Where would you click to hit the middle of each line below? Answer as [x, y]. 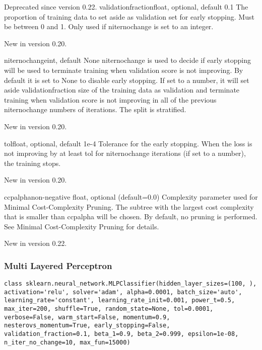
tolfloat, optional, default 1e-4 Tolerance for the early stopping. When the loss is [128, 143]
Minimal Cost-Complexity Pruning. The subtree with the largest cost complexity [129, 206]
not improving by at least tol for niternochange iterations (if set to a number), [125, 153]
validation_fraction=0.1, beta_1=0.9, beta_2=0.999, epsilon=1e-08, [121, 334]
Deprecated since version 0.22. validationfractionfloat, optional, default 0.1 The [126, 7]
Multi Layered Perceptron [58, 265]
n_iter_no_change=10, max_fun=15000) [67, 342]
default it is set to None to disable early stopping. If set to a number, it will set [127, 80]
